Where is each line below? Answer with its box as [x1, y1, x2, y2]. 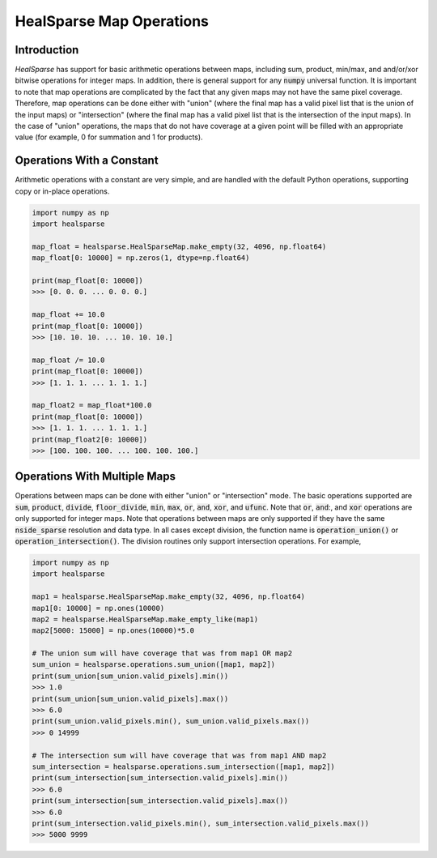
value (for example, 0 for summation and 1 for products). [15, 132, 203, 142]
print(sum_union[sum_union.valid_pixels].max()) [32, 694, 229, 703]
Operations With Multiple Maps [15, 470, 176, 484]
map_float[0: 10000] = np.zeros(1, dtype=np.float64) [32, 254, 250, 263]
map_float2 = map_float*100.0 [32, 401, 152, 410]
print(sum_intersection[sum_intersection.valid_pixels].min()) [32, 774, 289, 783]
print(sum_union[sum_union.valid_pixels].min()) [32, 671, 229, 681]
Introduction [15, 43, 79, 57]
